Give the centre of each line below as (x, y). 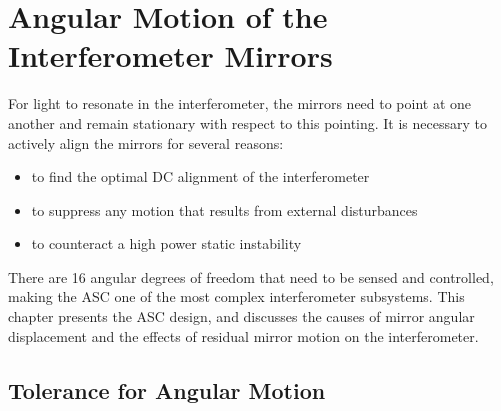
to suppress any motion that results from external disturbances (224, 209)
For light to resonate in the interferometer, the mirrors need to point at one (240, 103)
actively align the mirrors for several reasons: (146, 142)
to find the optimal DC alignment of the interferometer (200, 176)
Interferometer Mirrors (170, 55)
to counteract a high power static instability (166, 243)
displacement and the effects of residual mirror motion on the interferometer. (243, 335)
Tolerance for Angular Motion (167, 389)
